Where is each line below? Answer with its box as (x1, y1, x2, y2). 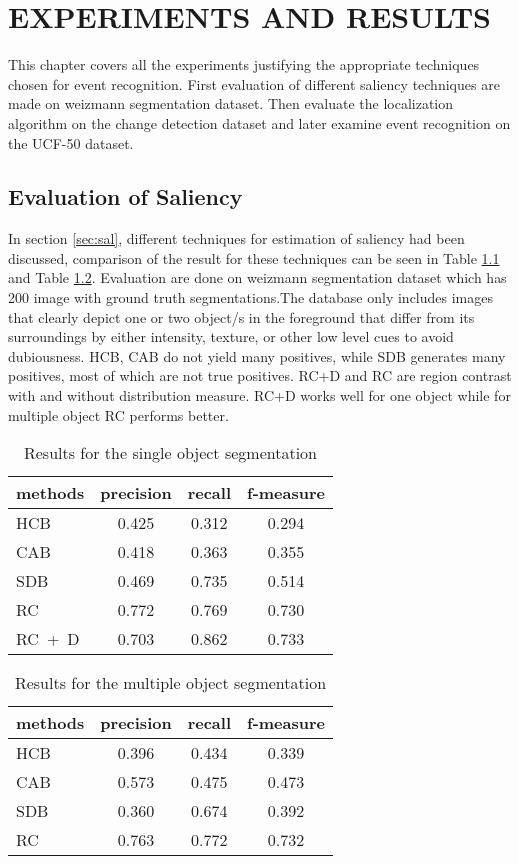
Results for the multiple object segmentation (14, 671, 327, 695)
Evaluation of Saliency (8, 181, 243, 212)
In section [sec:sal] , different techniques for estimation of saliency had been (8, 228, 465, 249)
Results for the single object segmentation (23, 441, 317, 465)
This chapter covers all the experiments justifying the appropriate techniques (8, 54, 480, 75)
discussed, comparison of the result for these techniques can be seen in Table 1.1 (8, 247, 500, 268)
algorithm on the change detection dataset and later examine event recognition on (8, 112, 511, 133)
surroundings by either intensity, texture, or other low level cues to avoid (8, 326, 454, 347)
